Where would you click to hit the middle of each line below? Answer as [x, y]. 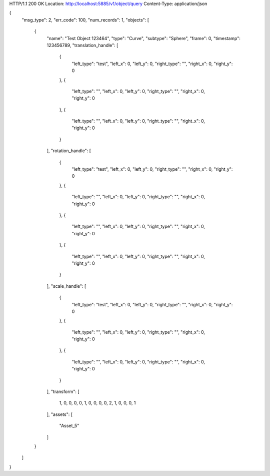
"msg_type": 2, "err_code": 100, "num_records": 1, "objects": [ [85, 20]
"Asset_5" [69, 426]
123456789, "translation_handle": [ [82, 45]
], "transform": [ [63, 392]
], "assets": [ [59, 414]
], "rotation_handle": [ [69, 151]
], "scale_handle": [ [66, 286]
